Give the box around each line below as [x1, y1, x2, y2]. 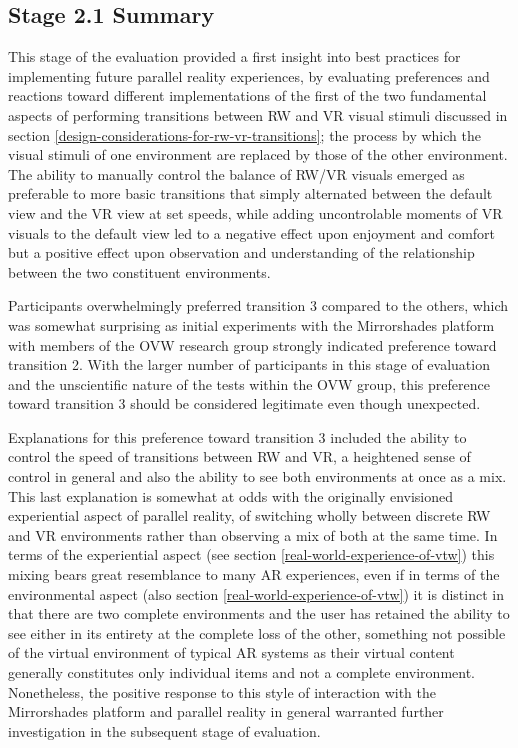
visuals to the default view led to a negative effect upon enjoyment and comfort [8, 222, 496, 243]
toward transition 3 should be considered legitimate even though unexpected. [8, 393, 481, 414]
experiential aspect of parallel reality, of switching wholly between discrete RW [8, 505, 491, 526]
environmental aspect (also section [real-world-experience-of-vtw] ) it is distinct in [8, 583, 504, 604]
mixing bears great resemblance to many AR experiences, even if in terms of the [8, 564, 500, 585]
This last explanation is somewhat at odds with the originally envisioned [8, 485, 454, 506]
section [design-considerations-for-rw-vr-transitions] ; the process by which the [8, 124, 481, 145]
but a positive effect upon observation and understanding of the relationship [8, 242, 475, 263]
